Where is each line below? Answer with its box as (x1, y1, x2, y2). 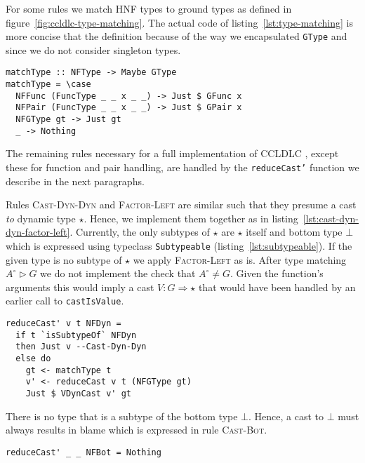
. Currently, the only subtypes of (69, 224, 210, 239)
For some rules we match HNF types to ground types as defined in (6, 1, 292, 15)
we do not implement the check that (40, 266, 196, 281)
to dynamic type (6, 210, 76, 225)
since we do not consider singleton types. (6, 42, 181, 57)
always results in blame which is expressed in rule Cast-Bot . (6, 422, 267, 437)
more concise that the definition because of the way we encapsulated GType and (6, 29, 347, 43)
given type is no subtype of (6, 252, 122, 267)
